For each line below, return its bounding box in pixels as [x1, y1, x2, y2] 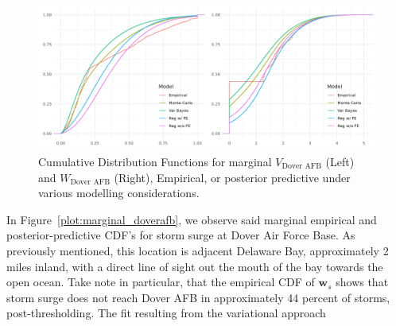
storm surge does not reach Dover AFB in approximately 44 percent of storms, [6, 289, 390, 305]
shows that [336, 274, 389, 290]
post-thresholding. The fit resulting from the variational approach [6, 305, 326, 321]
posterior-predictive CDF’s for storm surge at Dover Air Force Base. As [6, 227, 355, 243]
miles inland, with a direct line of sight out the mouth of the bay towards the [6, 258, 383, 274]
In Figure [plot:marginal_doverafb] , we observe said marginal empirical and [6, 211, 377, 227]
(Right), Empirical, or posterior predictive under [114, 169, 351, 185]
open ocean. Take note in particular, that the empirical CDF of [6, 274, 315, 290]
